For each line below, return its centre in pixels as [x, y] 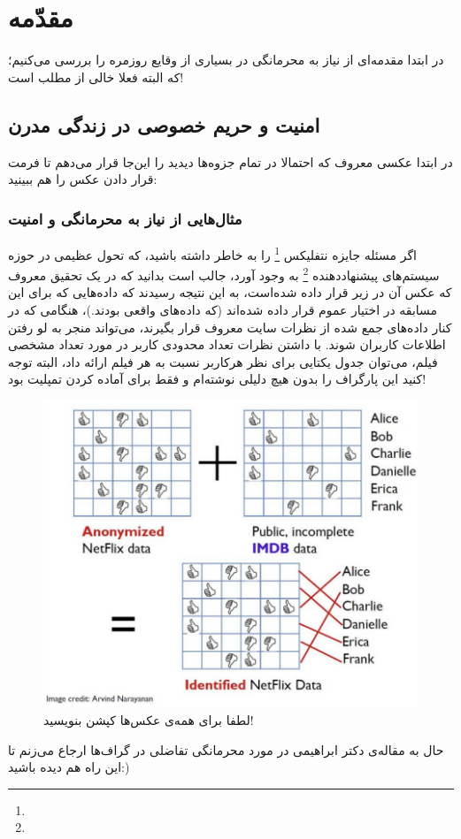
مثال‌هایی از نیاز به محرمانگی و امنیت [125, 218]
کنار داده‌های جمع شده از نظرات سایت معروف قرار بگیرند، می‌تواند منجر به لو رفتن [230, 327]
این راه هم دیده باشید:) [69, 767]
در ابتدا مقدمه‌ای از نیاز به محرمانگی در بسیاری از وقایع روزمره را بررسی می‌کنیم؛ [226, 60]
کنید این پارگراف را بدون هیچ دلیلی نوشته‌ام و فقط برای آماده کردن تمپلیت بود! [217, 379]
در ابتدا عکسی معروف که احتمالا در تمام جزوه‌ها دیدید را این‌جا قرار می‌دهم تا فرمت [230, 161]
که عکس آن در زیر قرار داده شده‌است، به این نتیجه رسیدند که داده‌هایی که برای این [230, 292]
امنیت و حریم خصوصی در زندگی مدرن [164, 124]
